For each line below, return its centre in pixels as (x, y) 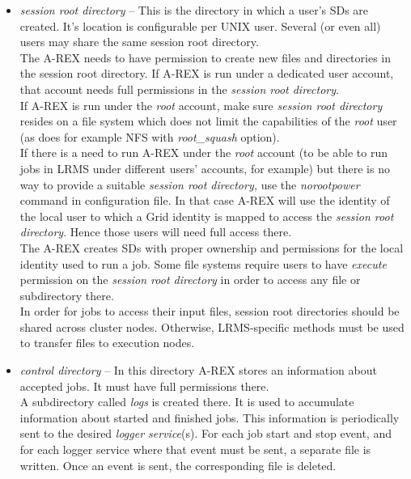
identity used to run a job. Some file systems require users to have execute (203, 263)
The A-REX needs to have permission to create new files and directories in (205, 57)
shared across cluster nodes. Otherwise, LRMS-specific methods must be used (212, 326)
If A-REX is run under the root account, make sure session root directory (201, 105)
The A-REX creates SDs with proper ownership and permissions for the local (212, 247)
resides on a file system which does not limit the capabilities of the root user (208, 121)
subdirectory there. (67, 295)
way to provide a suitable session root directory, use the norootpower (190, 184)
